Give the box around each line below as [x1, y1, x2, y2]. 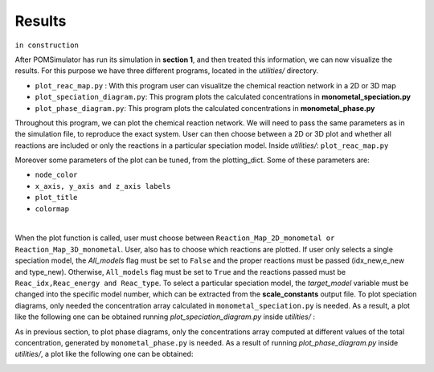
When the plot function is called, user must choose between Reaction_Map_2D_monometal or [14, 233, 335, 243]
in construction [14, 40, 80, 50]
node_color [35, 170, 78, 180]
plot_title [35, 193, 78, 202]
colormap [35, 204, 70, 213]
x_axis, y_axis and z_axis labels [35, 182, 171, 190]
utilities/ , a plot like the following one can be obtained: [14, 350, 194, 359]
